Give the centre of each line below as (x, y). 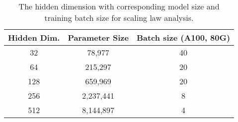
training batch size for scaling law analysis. (119, 18)
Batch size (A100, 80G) (183, 37)
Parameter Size (98, 37)
